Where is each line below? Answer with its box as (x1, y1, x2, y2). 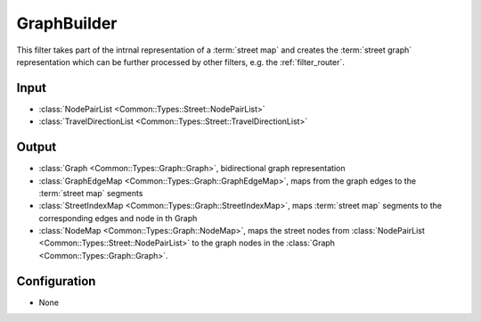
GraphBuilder (16, 13, 118, 33)
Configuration (16, 273, 96, 289)
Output (16, 139, 57, 155)
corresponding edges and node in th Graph (38, 212, 198, 223)
